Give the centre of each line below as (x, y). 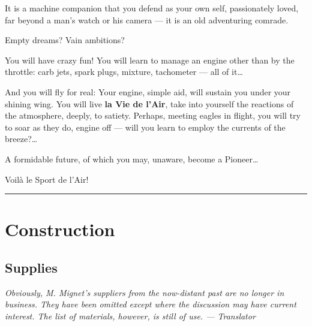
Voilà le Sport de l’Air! (47, 179)
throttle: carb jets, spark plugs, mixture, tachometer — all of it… (124, 72)
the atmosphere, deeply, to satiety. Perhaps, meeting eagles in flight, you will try (153, 115)
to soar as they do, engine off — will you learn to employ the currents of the (145, 127)
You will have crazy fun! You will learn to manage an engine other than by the (150, 60)
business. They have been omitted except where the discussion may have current (151, 304)
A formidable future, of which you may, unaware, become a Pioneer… (132, 159)
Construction (60, 229)
